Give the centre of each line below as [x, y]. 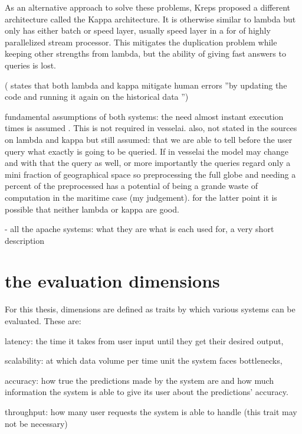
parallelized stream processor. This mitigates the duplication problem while [141, 42]
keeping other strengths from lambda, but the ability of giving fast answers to [145, 53]
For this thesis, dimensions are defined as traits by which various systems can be [150, 309]
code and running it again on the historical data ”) [97, 97]
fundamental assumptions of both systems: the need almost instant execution [144, 116]
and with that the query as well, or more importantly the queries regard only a [148, 163]
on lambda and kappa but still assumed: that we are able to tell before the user [149, 139]
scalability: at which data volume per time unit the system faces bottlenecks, [144, 360]
